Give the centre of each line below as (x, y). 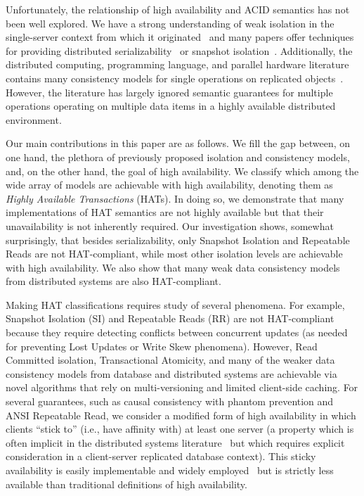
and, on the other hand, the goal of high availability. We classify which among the (182, 171)
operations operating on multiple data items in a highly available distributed (171, 106)
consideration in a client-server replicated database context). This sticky (161, 456)
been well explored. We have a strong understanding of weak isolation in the (170, 23)
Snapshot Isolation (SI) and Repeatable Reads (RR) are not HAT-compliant (170, 318)
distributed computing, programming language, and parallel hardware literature (177, 64)
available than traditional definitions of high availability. (126, 484)
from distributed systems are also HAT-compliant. (113, 281)
